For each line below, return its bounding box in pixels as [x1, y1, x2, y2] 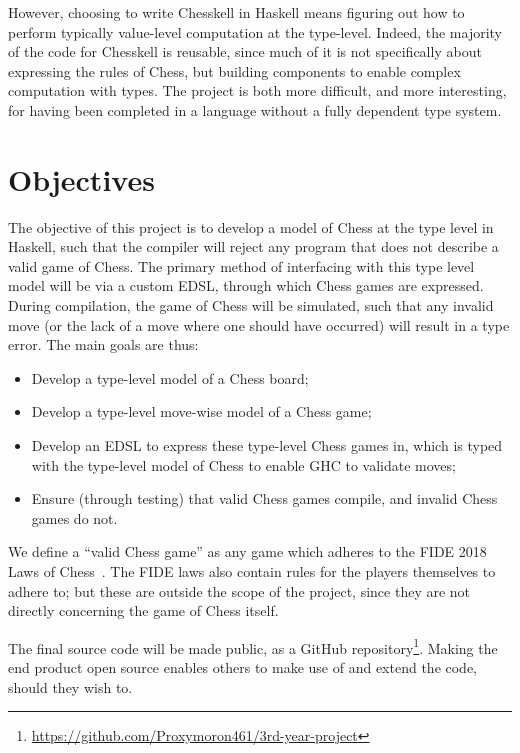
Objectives [8, 158, 155, 199]
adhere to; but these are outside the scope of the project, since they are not [8, 580, 471, 601]
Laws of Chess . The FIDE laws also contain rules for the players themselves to [8, 561, 496, 581]
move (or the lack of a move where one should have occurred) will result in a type [8, 314, 510, 335]
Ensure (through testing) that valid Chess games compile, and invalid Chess [31, 488, 498, 509]
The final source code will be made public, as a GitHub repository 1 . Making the [8, 634, 498, 658]
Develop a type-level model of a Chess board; [31, 367, 309, 388]
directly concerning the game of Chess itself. [8, 600, 279, 621]
